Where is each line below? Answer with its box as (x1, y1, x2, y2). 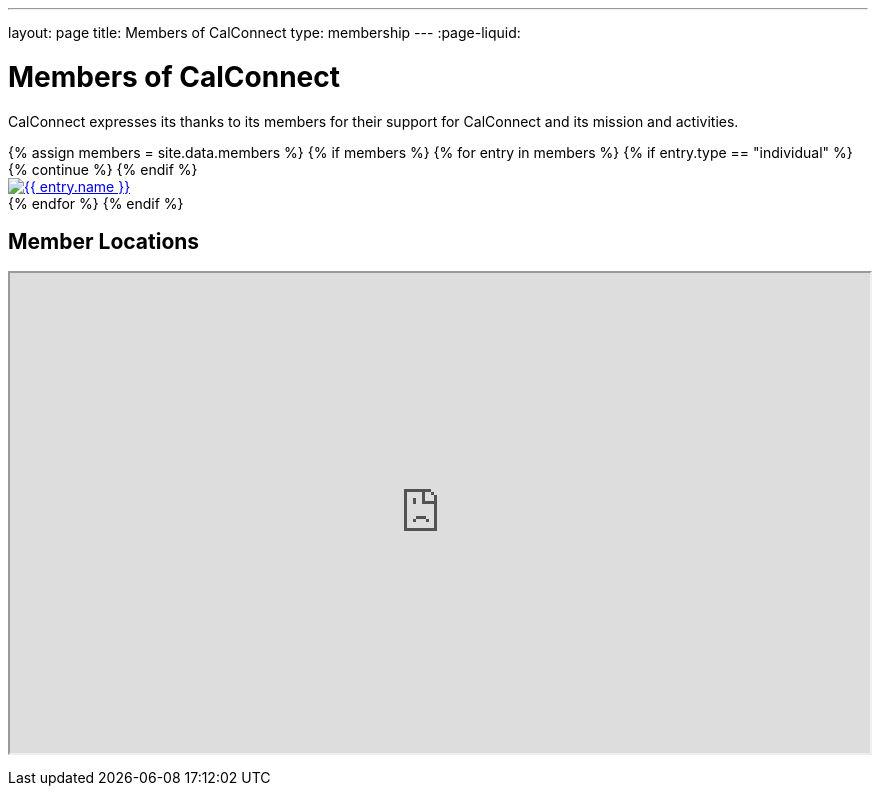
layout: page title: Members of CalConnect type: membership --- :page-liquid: (8, 24, 521, 41)
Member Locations (8, 228, 200, 254)
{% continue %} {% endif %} (8, 160, 198, 178)
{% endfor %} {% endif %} (8, 194, 184, 212)
